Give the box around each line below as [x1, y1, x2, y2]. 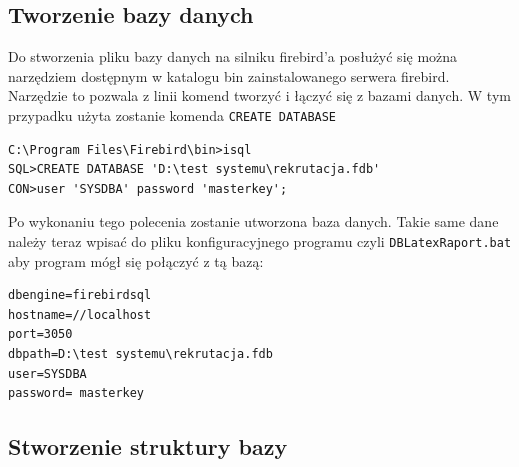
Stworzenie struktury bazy [8, 431, 288, 462]
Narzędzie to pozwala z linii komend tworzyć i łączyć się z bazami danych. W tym [8, 85, 511, 106]
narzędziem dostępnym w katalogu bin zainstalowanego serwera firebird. [8, 65, 450, 86]
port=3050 [8, 327, 73, 342]
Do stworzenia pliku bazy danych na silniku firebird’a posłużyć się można [8, 46, 458, 67]
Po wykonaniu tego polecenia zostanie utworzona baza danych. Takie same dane [8, 211, 499, 232]
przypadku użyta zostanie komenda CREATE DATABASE [8, 104, 337, 125]
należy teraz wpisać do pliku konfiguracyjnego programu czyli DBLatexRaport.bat [8, 231, 512, 252]
